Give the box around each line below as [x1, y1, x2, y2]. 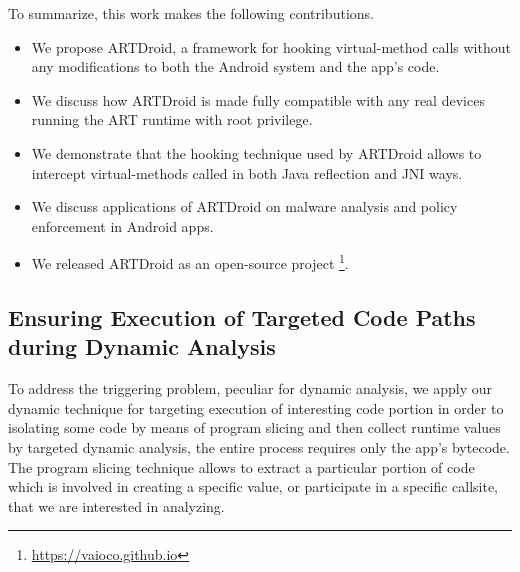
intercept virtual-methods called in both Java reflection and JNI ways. [31, 162, 463, 183]
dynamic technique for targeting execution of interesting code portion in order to [8, 397, 504, 418]
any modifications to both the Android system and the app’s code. [31, 56, 440, 77]
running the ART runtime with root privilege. [31, 109, 313, 130]
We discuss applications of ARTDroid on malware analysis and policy [31, 196, 458, 217]
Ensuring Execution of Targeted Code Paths [8, 301, 476, 332]
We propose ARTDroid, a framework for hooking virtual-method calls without [31, 36, 511, 57]
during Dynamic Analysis [8, 331, 276, 362]
